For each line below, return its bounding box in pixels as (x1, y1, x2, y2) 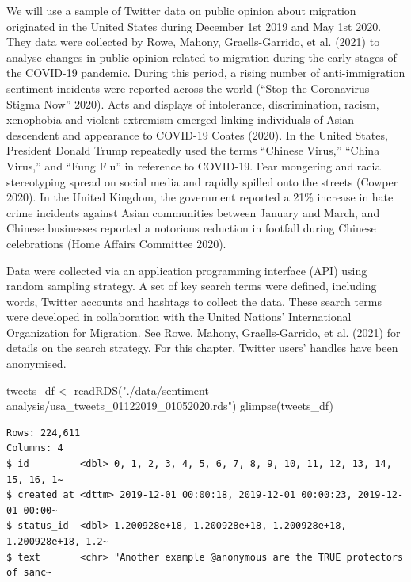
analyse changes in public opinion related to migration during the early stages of (6, 48, 397, 65)
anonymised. (6, 355, 67, 372)
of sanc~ (6, 567, 52, 579)
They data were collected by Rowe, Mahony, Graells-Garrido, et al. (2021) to (6, 33, 380, 50)
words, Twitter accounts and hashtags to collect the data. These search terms (6, 293, 382, 309)
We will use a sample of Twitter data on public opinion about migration (6, 2, 356, 18)
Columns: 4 (6, 442, 63, 454)
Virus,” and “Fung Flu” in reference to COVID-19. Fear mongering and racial (6, 157, 384, 174)
